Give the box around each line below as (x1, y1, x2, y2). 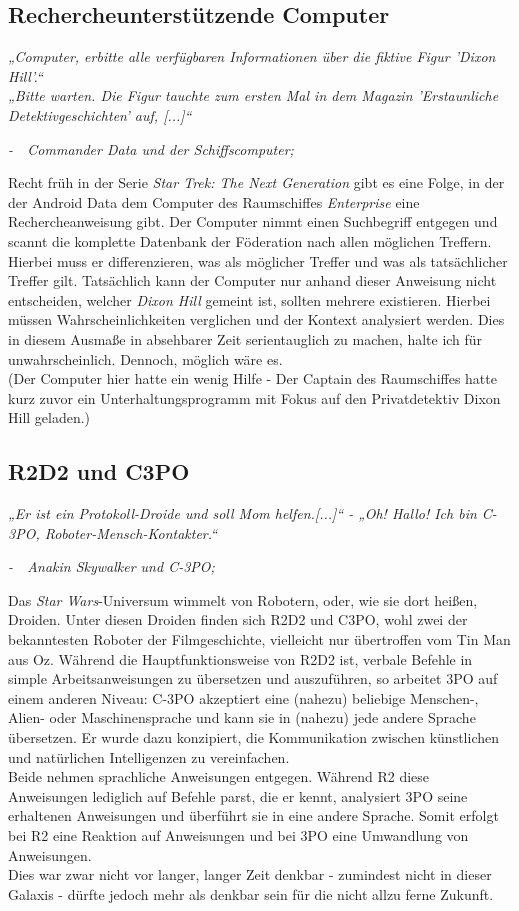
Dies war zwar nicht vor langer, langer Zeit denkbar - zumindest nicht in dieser (8, 864, 492, 885)
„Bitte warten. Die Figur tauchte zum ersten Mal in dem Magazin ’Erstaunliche (8, 85, 499, 106)
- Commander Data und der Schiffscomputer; (8, 138, 294, 159)
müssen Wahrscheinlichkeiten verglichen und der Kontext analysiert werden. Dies (8, 309, 505, 330)
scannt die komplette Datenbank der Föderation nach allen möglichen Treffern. (8, 230, 492, 251)
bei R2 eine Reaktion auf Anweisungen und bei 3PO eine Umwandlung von (8, 825, 469, 845)
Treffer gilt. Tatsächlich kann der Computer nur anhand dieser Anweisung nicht (8, 270, 497, 291)
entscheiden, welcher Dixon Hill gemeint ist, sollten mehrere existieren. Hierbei (8, 289, 491, 310)
